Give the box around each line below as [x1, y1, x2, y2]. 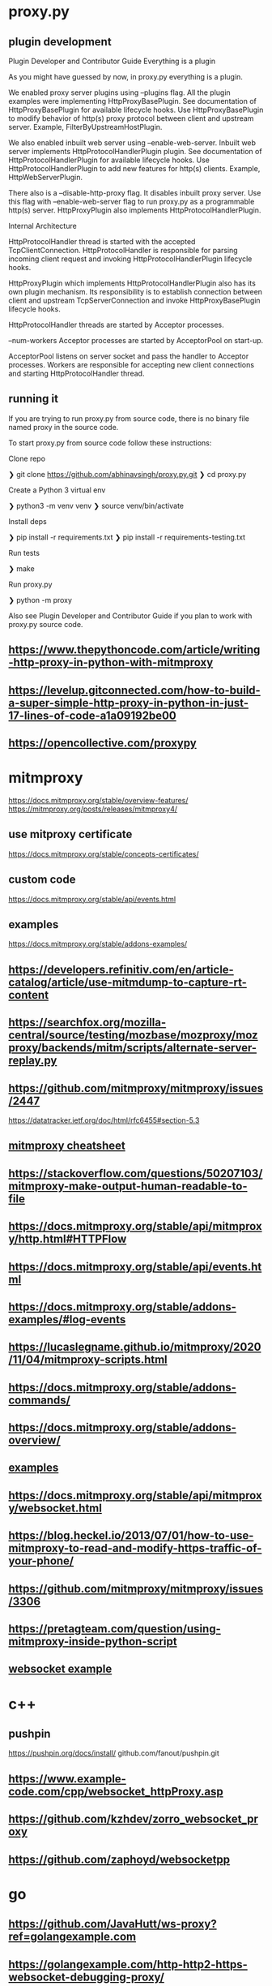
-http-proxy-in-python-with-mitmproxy [8, 656, 214, 669]
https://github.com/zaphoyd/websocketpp [8, 1852, 231, 1866]
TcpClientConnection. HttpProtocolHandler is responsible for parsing [8, 246, 238, 255]
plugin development [8, 35, 112, 49]
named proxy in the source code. [8, 422, 119, 432]
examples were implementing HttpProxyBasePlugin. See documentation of [8, 97, 257, 105]
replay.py [8, 1054, 57, 1068]
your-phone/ [8, 1554, 74, 1568]
